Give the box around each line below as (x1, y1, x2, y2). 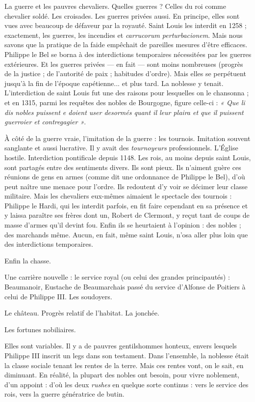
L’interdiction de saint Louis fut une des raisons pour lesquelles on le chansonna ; (4, 87, 249, 98)
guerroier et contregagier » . (4, 116, 86, 127)
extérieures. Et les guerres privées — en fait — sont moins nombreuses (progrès (4, 58, 243, 69)
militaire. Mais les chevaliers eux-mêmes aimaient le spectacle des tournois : (4, 191, 232, 201)
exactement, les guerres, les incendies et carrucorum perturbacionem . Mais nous (4, 29, 243, 40)
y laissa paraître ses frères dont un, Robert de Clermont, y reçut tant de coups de (4, 210, 250, 220)
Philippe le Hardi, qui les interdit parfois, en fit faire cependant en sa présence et (4, 200, 248, 210)
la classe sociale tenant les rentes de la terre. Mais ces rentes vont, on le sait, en (4, 360, 244, 370)
